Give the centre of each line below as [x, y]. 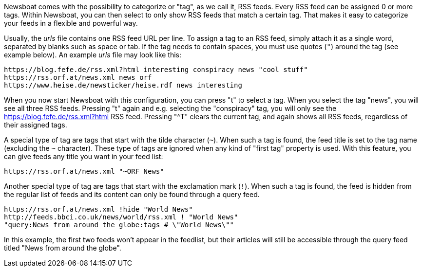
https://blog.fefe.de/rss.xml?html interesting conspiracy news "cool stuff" [156, 70]
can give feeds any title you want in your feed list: [84, 156]
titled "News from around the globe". [63, 248]
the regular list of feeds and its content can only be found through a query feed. [132, 194]
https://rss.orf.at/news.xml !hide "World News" [98, 209]
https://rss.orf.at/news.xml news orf [78, 77]
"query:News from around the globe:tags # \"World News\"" [119, 225]
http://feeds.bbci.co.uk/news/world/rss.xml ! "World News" [121, 217]
